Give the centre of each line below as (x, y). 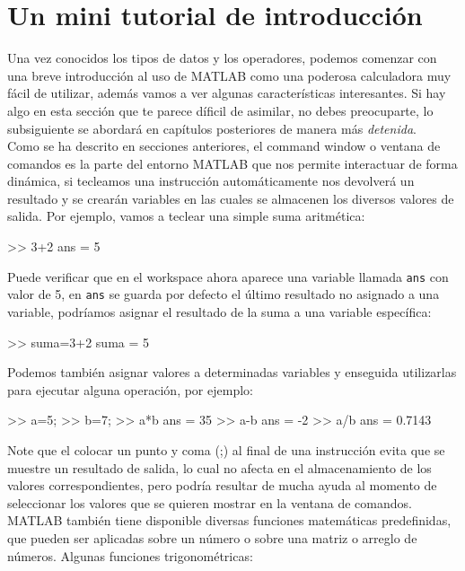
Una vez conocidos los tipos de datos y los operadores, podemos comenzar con (222, 58)
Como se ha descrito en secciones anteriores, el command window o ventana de (224, 146)
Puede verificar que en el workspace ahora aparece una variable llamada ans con (228, 276)
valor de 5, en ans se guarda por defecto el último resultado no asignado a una (224, 294)
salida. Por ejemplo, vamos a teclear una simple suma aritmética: (186, 216)
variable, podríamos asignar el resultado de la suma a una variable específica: (219, 311)
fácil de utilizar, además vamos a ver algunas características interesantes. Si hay (227, 93)
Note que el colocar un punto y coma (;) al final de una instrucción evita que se (226, 449)
